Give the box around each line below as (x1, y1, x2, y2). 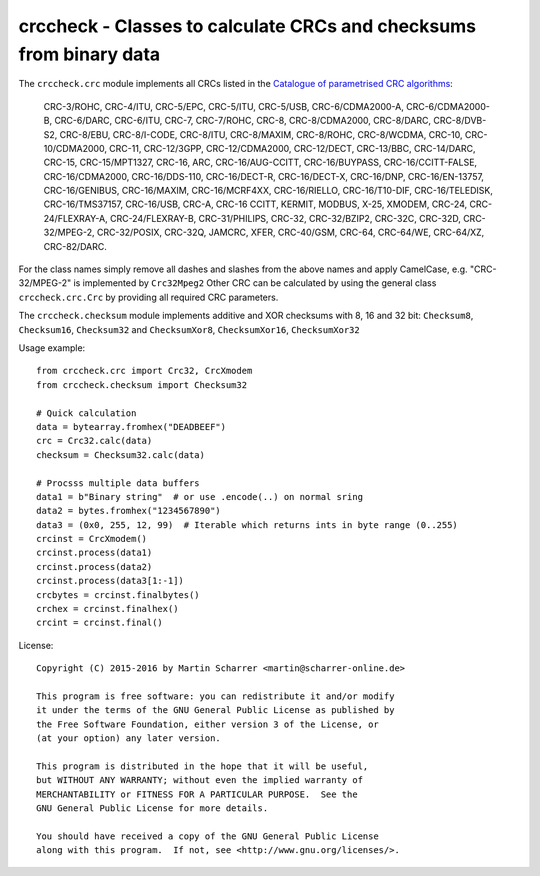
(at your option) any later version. (36, 733, 222, 744)
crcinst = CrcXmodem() (36, 533, 148, 545)
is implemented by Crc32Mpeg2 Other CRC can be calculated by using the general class (73, 277, 437, 289)
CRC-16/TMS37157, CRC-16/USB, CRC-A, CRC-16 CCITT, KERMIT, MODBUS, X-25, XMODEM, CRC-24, (43, 198, 468, 210)
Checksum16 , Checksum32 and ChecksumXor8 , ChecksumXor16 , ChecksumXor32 (18, 323, 360, 335)
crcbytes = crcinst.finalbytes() (36, 589, 200, 600)
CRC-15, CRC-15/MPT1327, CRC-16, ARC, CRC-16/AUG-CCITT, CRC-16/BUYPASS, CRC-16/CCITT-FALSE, (43, 156, 478, 169)
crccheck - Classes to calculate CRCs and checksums (18, 15, 477, 37)
